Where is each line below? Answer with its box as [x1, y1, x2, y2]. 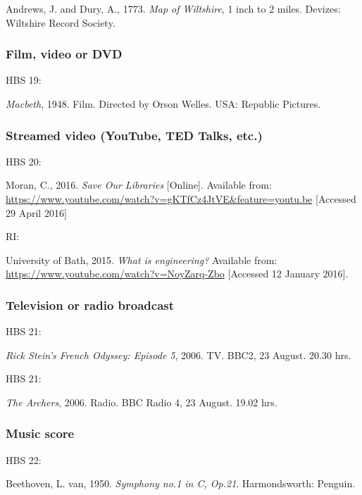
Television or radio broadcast [6, 296, 175, 313]
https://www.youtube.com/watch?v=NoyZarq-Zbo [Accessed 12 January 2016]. [6, 266, 349, 281]
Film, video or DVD [6, 45, 123, 63]
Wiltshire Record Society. [6, 15, 116, 30]
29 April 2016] [6, 205, 67, 220]
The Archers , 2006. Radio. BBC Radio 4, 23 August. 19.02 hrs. [6, 394, 277, 409]
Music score [6, 425, 75, 442]
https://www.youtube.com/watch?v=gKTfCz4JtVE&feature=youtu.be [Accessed [6, 192, 356, 206]
